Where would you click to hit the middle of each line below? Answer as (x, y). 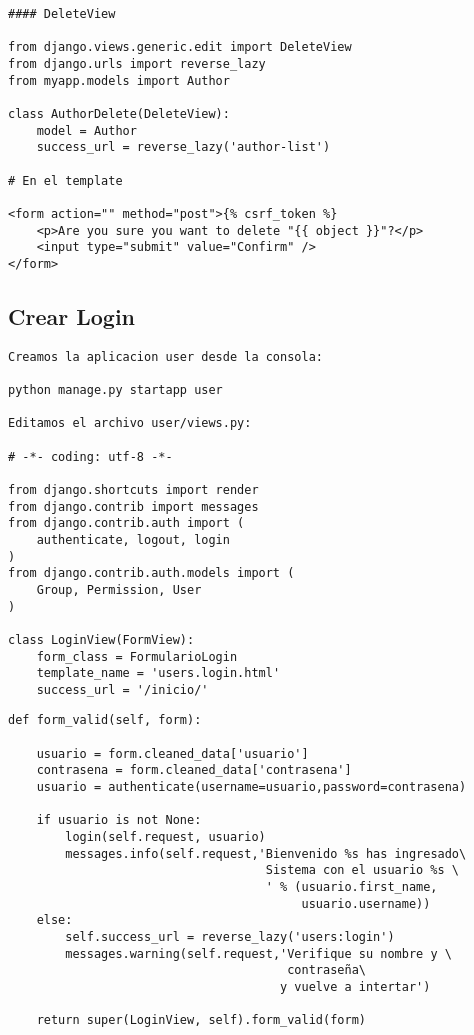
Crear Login (72, 315)
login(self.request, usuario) (165, 837)
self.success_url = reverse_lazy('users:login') (230, 937)
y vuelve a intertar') (355, 986)
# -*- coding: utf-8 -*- (90, 456)
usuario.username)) (366, 903)
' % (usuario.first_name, (351, 887)
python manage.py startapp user (115, 390)
